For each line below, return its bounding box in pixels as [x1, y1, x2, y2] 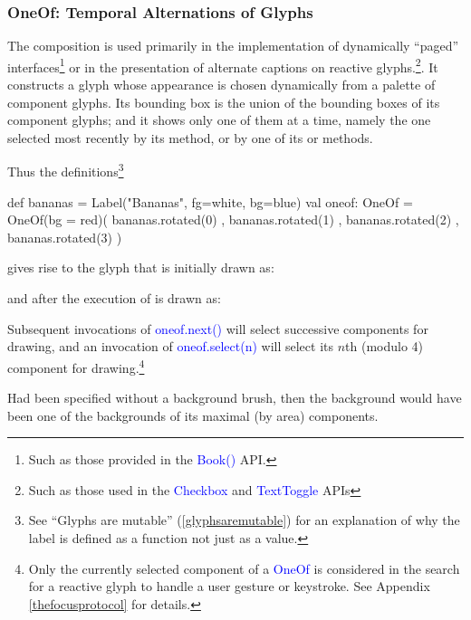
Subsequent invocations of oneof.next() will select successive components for [7, 319, 428, 338]
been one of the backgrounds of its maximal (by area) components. [7, 405, 379, 424]
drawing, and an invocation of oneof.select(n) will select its [7, 337, 334, 356]
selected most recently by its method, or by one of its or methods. [7, 128, 373, 147]
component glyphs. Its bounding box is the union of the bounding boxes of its [7, 92, 440, 111]
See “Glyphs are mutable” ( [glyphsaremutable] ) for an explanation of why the [28, 510, 460, 529]
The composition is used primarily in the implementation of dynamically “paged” [7, 36, 459, 55]
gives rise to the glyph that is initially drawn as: [7, 258, 274, 277]
